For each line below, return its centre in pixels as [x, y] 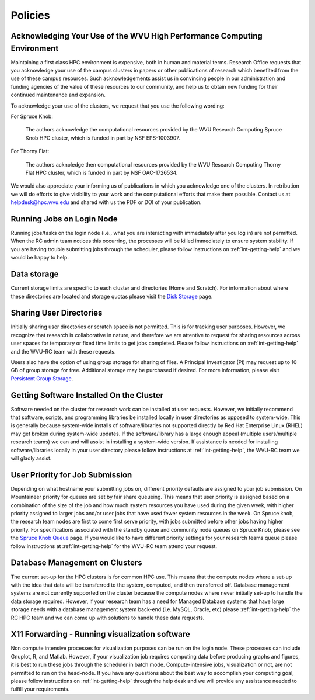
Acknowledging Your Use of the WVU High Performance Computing [136, 36]
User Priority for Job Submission [71, 475]
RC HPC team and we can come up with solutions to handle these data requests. [108, 618]
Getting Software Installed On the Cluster [87, 395]
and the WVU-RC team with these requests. [63, 351]
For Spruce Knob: [32, 116]
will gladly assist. [31, 458]
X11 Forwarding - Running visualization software [101, 634]
